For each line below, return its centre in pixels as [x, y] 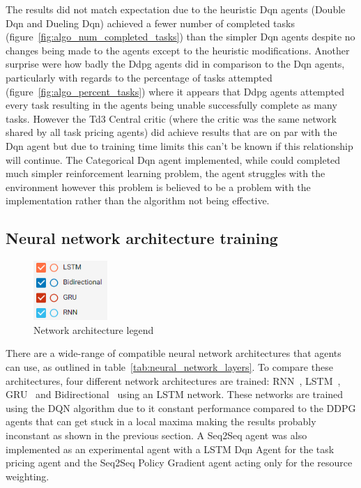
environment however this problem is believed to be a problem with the [158, 186]
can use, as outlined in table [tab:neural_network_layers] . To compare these [169, 367]
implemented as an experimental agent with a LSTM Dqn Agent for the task [170, 449]
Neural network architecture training [142, 238]
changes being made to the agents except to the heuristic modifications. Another [178, 50]
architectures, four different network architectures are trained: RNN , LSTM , [173, 380]
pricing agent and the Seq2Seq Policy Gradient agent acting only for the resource [179, 463]
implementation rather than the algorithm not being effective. [138, 200]
